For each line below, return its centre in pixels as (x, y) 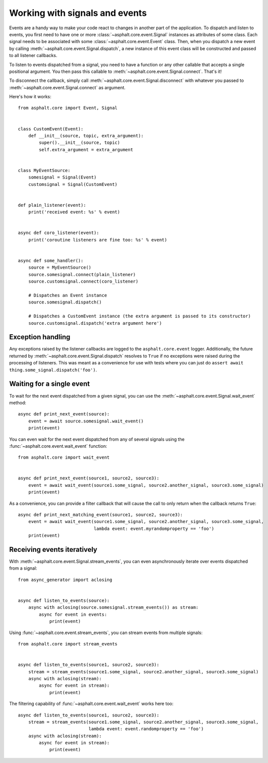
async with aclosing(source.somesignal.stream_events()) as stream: (113, 608)
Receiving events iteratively (53, 550)
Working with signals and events (78, 13)
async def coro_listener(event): (59, 233)
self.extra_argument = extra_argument (86, 149)
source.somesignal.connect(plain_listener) (82, 274)
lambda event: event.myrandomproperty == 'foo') (154, 528)
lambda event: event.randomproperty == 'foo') (146, 729)
